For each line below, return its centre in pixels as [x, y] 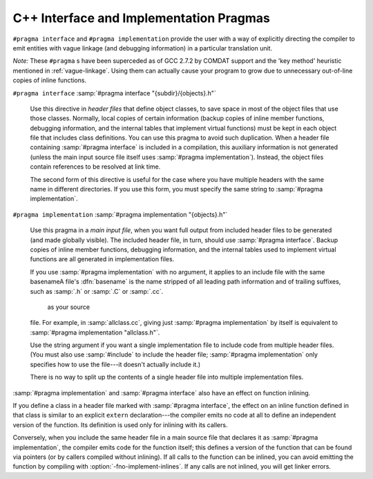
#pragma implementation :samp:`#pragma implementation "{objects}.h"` [120, 214]
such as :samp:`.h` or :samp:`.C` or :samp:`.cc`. [97, 291]
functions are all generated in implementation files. [102, 259]
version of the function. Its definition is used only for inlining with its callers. [120, 424]
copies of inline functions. [49, 80]
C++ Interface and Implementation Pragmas [142, 18]
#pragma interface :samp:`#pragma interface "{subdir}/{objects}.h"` [115, 93]
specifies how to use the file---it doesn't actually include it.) [115, 364]
